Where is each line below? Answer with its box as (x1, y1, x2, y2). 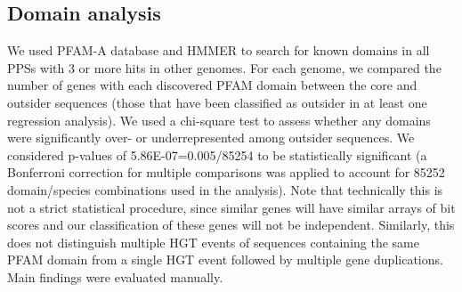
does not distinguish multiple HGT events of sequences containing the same (7, 232, 419, 251)
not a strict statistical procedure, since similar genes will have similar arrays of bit (7, 198, 456, 216)
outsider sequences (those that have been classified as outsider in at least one (7, 93, 427, 111)
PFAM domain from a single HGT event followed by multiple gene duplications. (7, 250, 443, 269)
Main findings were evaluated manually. (7, 267, 223, 286)
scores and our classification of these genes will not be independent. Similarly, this (7, 215, 455, 234)
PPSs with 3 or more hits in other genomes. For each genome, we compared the (7, 58, 442, 77)
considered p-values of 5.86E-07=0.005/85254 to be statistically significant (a (7, 145, 427, 164)
